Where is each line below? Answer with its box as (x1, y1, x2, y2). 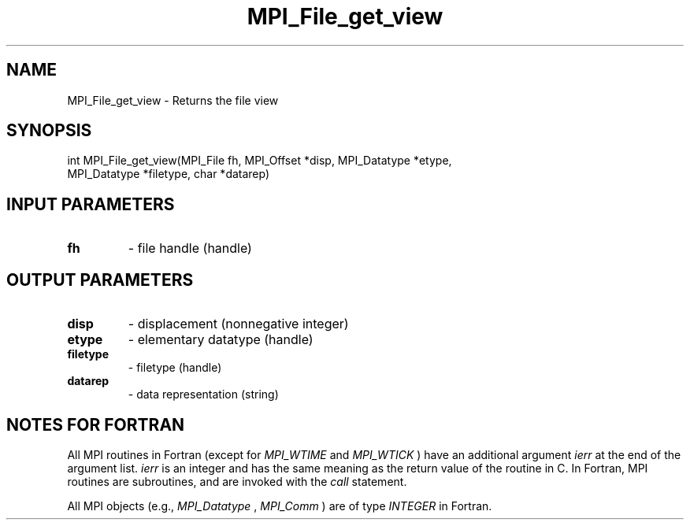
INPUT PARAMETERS (6, 194, 175, 214)
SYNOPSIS (6, 120, 92, 141)
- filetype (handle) (128, 361, 222, 375)
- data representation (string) (128, 387, 279, 402)
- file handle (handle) (128, 240, 252, 257)
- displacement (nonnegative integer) (128, 316, 349, 332)
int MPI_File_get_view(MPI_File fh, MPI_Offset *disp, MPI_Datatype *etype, (67, 154, 452, 168)
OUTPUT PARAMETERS (6, 269, 194, 290)
